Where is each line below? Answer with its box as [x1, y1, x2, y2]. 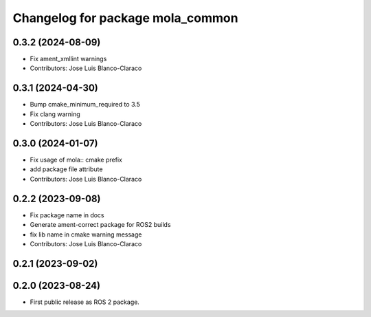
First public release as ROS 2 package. [30, 298, 140, 306]
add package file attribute [30, 165, 103, 173]
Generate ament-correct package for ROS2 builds [30, 221, 171, 229]
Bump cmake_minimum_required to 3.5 [30, 100, 141, 109]
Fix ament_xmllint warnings [30, 55, 107, 63]
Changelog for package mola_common [12, 10, 238, 25]
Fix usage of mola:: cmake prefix [30, 155, 123, 164]
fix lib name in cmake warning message [30, 230, 142, 239]
